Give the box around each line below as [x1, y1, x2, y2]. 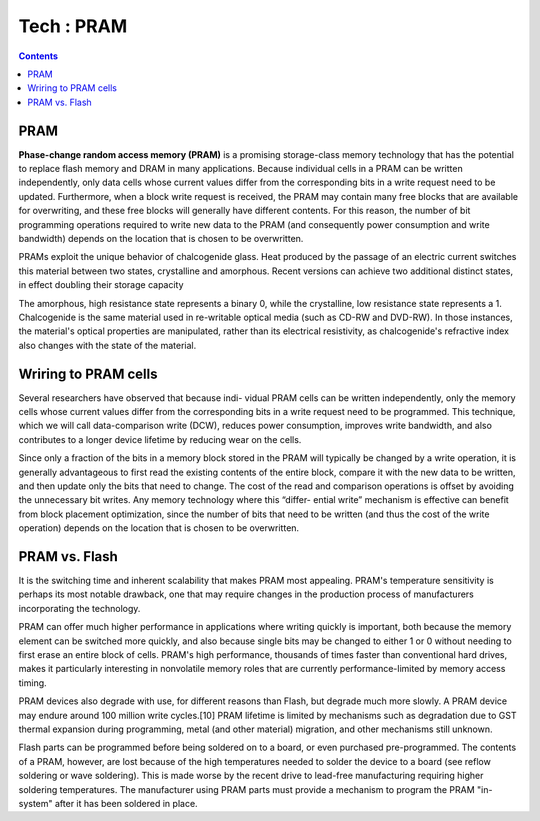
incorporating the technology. [18, 602, 141, 614]
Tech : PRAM [18, 15, 128, 37]
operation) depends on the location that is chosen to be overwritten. [18, 522, 300, 534]
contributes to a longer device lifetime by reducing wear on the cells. [18, 433, 302, 445]
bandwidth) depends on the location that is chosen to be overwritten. [18, 232, 304, 244]
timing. [18, 676, 47, 689]
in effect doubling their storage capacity [18, 279, 184, 291]
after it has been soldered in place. [54, 797, 199, 809]
